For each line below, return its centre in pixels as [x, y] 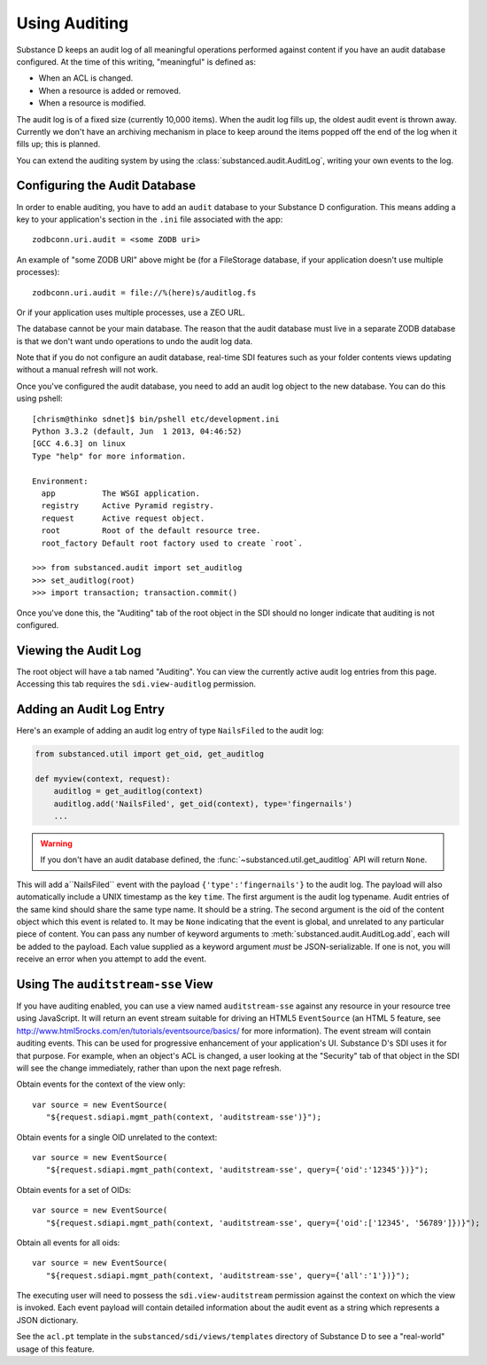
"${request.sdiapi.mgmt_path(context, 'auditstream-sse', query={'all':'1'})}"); [228, 1275]
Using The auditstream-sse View [115, 984]
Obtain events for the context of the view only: [101, 1084]
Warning [56, 843]
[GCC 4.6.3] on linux [79, 444]
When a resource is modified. [92, 103]
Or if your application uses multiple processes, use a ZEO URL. [131, 312]
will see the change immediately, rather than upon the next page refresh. [149, 1068]
